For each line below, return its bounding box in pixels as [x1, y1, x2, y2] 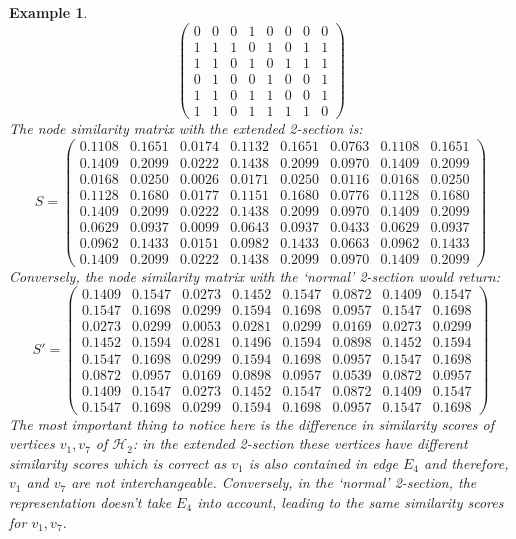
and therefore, [424, 452, 509, 473]
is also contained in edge [248, 452, 398, 473]
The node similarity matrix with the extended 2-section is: [9, 117, 363, 138]
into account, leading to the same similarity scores [197, 492, 504, 513]
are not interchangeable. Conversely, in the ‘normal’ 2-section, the [71, 472, 477, 493]
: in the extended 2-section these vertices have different [132, 433, 468, 454]
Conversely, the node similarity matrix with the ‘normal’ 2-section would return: [9, 265, 501, 286]
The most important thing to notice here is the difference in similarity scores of [9, 413, 495, 434]
